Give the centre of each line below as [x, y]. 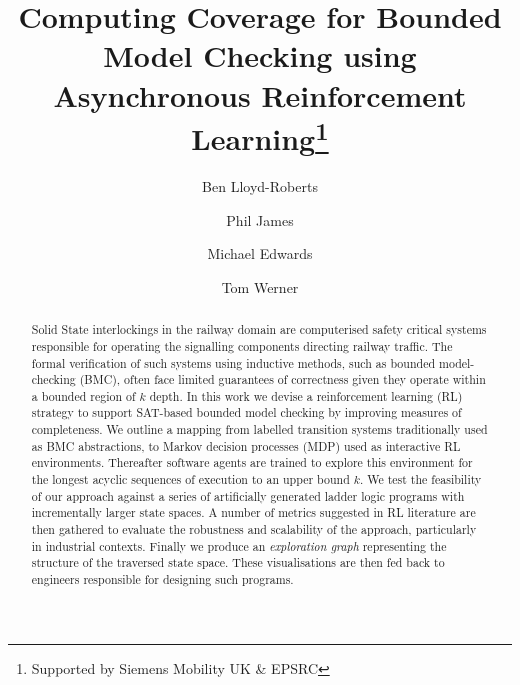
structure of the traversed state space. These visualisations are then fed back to [238, 562]
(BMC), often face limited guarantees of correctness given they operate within [282, 379]
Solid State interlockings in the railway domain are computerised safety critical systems [259, 329]
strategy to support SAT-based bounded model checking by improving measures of [246, 412]
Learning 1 [260, 136]
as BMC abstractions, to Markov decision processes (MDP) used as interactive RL [246, 445]
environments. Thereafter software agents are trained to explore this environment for [252, 462]
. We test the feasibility [420, 479]
